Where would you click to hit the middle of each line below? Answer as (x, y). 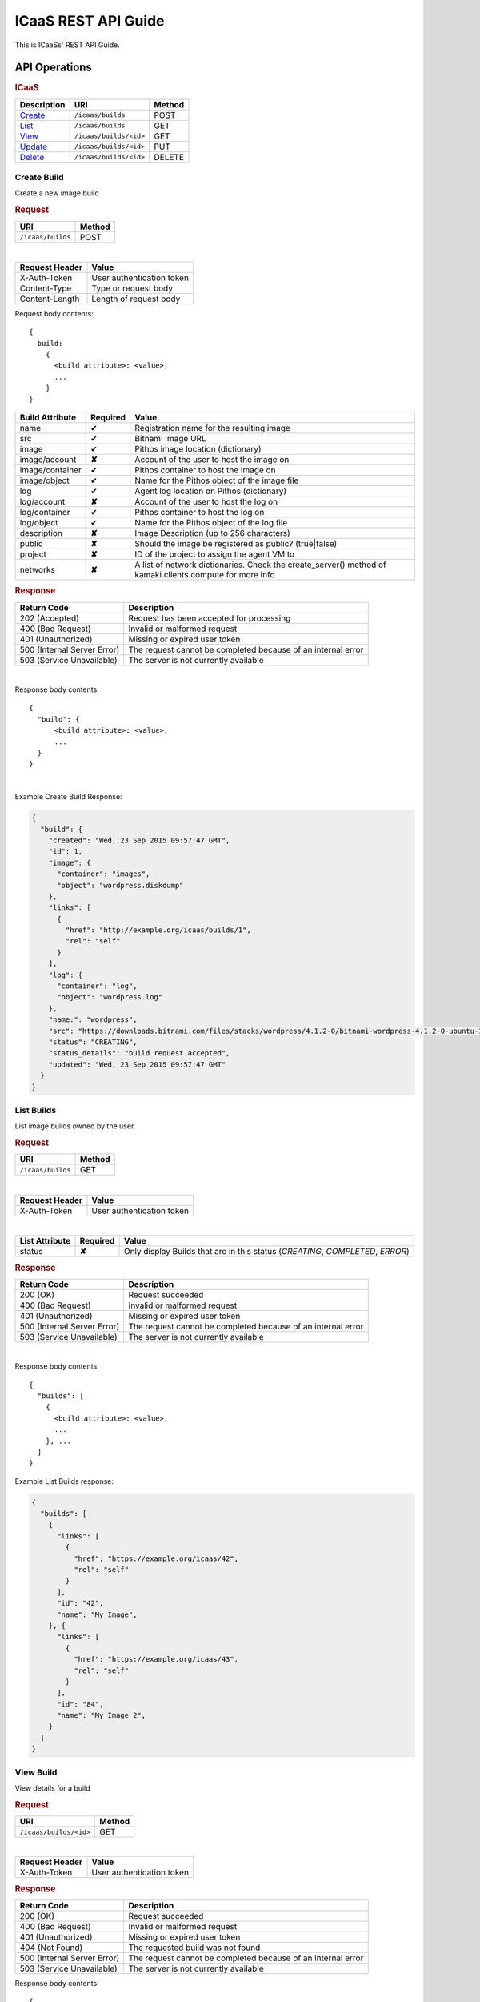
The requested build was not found (194, 1948)
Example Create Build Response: (69, 797)
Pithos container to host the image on (205, 470)
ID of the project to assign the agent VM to (215, 554)
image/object (44, 480)
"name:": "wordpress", (93, 1020)
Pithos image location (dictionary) (198, 449)
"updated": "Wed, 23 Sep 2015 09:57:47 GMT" (137, 1064)
